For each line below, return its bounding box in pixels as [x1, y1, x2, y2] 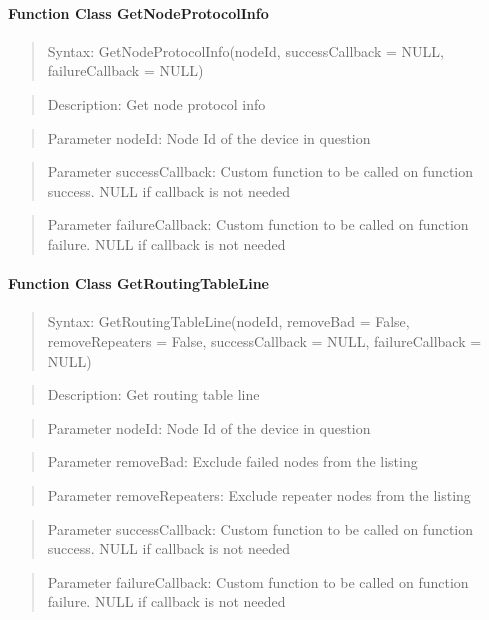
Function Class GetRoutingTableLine [8, 273, 269, 294]
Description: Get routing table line [47, 384, 260, 405]
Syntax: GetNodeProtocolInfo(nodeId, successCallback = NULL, [47, 40, 444, 61]
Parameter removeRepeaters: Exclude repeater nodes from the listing [47, 484, 471, 505]
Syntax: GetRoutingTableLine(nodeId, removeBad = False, [47, 311, 410, 332]
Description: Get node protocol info [47, 93, 266, 114]
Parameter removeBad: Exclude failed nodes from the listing [47, 451, 418, 472]
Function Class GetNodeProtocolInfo [8, 2, 269, 23]
